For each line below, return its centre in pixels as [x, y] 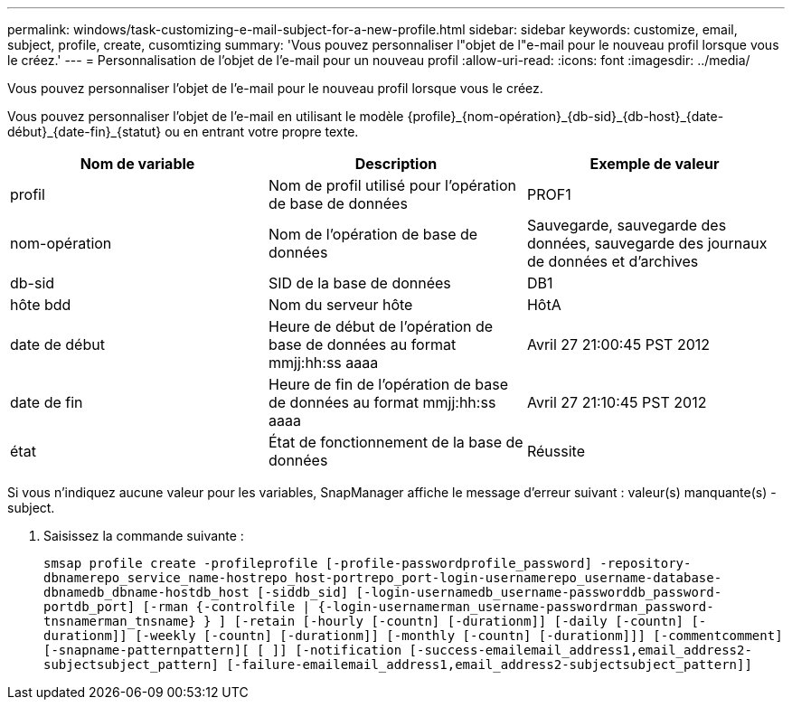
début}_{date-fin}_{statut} [85, 132]
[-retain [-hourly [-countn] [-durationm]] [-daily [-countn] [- [470, 621]
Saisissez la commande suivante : [144, 536]
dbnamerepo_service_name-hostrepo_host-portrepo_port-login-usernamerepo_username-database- [383, 578]
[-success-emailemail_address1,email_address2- [580, 650]
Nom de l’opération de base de [373, 234]
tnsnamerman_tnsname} [120, 621]
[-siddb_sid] [303, 592]
